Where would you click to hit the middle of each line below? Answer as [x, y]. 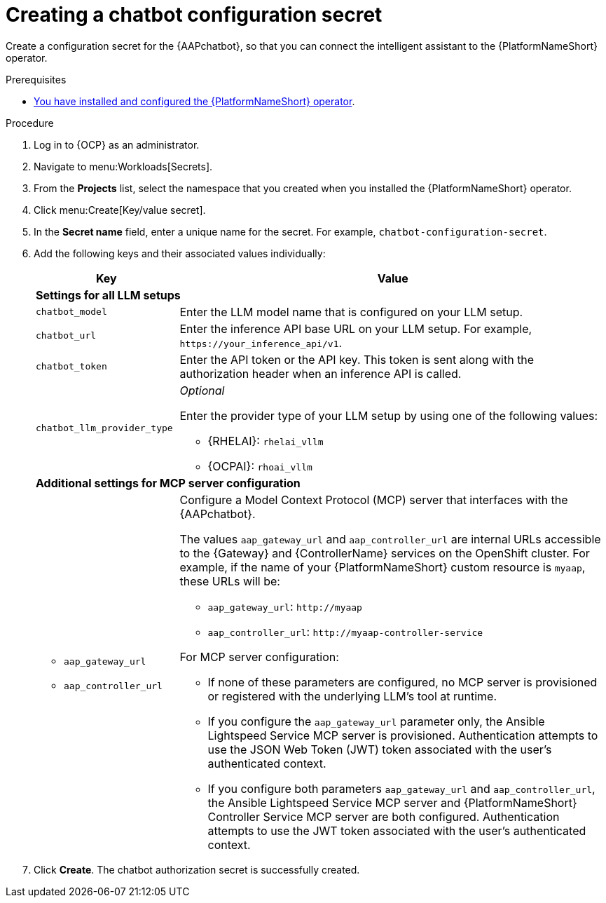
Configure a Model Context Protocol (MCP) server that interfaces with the [374, 500]
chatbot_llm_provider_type [104, 428]
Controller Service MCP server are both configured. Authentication [384, 816]
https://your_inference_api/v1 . [261, 342]
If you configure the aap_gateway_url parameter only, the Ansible [376, 721]
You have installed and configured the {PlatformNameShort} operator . [194, 101]
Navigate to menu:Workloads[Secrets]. [123, 166]
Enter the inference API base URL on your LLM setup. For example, [356, 328]
